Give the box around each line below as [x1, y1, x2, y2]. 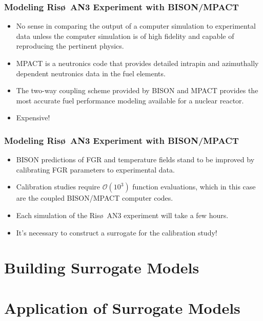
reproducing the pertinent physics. [16, 40, 124, 51]
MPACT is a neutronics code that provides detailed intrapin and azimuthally [16, 58, 259, 68]
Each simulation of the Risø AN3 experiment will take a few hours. [16, 209, 229, 220]
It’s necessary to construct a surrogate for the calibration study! [16, 227, 217, 238]
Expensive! [16, 112, 50, 123]
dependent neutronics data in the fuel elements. [16, 68, 166, 78]
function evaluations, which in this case [132, 181, 256, 192]
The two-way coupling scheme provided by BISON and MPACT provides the [16, 85, 258, 96]
